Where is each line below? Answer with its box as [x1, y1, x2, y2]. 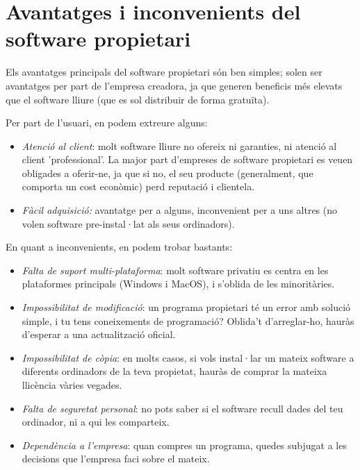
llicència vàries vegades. [22, 378, 122, 392]
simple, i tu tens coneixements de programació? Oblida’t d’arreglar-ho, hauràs [22, 313, 354, 328]
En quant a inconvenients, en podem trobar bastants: [6, 240, 233, 254]
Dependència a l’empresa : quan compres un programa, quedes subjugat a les [22, 437, 347, 452]
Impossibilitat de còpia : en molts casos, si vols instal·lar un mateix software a [22, 350, 354, 364]
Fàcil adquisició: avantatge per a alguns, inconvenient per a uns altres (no [22, 203, 338, 217]
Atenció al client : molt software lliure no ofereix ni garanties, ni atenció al [22, 138, 337, 153]
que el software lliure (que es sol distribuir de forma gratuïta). [6, 92, 270, 106]
